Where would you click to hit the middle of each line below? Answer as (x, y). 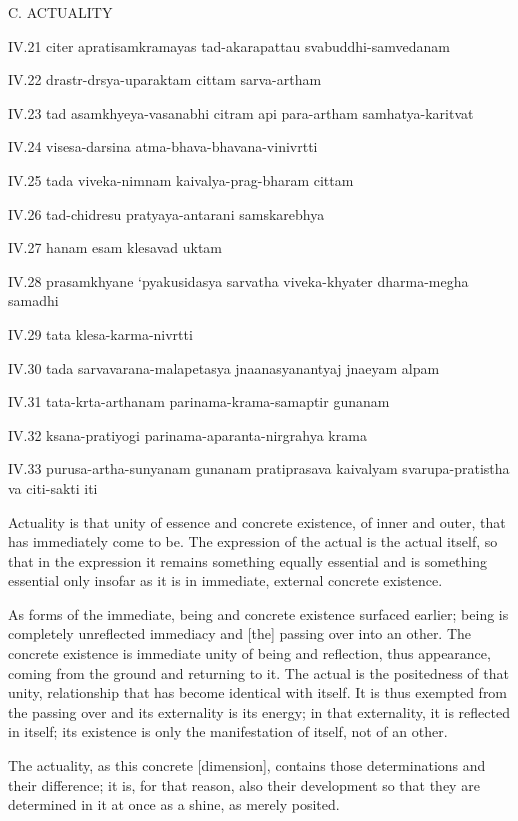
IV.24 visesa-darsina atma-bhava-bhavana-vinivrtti (163, 146)
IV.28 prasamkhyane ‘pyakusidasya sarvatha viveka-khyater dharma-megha (238, 280)
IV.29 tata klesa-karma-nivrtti (100, 333)
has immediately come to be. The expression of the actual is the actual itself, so (253, 541)
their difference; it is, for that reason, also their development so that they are (244, 784)
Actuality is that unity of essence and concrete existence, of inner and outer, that (257, 521)
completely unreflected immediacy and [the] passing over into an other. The (240, 633)
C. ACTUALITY (60, 12)
